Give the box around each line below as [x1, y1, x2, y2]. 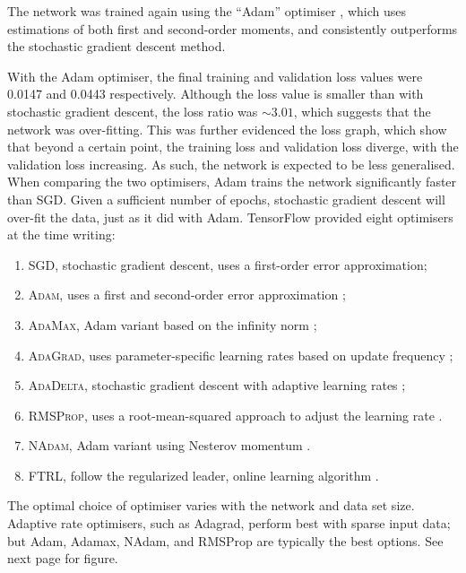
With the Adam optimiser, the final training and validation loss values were [7, 66, 423, 85]
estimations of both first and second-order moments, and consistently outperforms [7, 19, 458, 38]
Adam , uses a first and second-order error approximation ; [28, 285, 346, 304]
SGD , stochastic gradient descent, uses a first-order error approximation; [28, 255, 427, 273]
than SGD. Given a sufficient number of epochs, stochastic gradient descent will [7, 189, 445, 208]
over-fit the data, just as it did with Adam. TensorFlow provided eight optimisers [7, 207, 453, 226]
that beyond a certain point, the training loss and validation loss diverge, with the [7, 137, 459, 156]
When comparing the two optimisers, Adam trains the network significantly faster [7, 172, 457, 191]
